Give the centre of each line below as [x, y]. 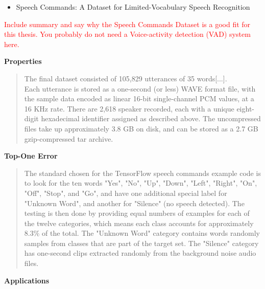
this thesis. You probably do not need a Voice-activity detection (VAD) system [127, 34]
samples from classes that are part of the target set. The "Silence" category [141, 243]
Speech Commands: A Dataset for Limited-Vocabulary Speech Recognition [133, 7]
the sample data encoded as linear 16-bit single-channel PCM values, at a [139, 98]
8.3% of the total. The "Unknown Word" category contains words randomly [142, 233]
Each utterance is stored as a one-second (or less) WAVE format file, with [140, 88]
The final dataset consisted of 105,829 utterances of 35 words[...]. [126, 78]
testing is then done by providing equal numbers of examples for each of [137, 213]
